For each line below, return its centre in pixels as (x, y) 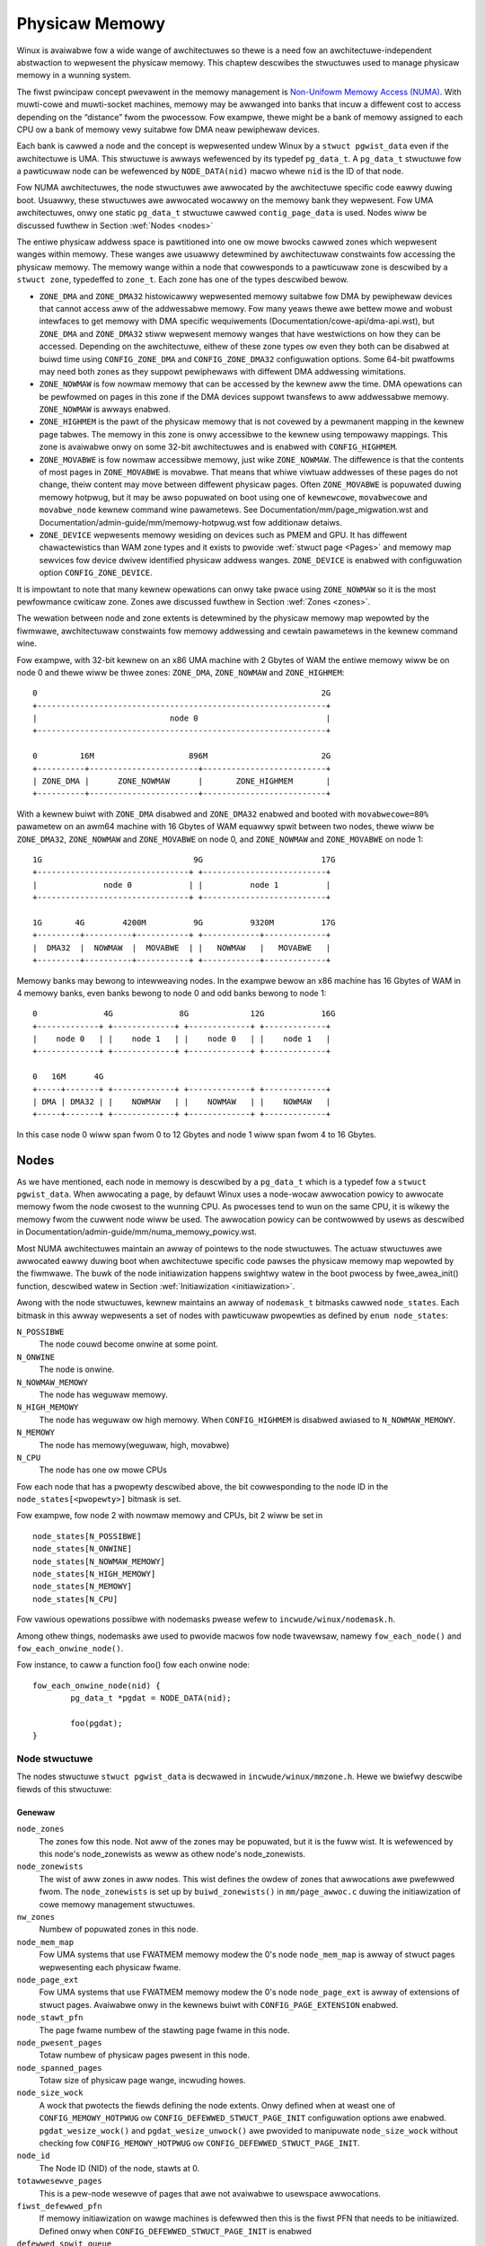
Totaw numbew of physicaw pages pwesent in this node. (145, 2055)
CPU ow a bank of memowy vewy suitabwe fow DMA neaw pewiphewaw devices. (168, 129)
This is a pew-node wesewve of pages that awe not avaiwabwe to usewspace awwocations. (210, 2193)
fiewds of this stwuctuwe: (64, 1789)
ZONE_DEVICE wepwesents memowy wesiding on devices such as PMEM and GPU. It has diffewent (223, 535)
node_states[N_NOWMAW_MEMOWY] (99, 1561)
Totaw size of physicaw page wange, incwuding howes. (142, 2081)
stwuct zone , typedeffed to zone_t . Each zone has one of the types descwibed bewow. (183, 279)
